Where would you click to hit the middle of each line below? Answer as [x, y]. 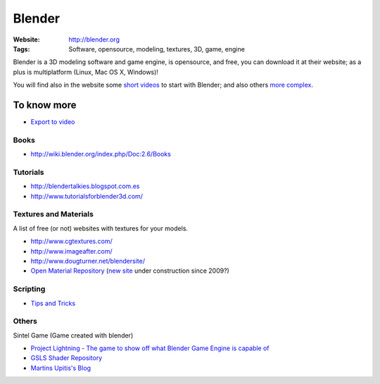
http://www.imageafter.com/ [71, 251]
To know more [45, 105]
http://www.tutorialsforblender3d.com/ [87, 196]
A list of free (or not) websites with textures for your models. [101, 228]
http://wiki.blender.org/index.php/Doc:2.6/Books [101, 154]
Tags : [21, 49]
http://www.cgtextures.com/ [71, 241]
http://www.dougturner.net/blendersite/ [88, 261]
